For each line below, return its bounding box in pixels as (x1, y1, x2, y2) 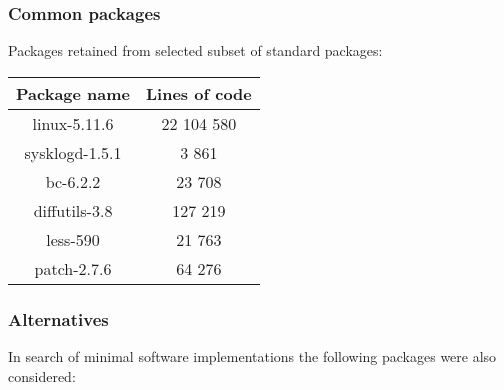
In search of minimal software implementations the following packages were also (8, 346, 497, 367)
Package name (16, 81, 131, 105)
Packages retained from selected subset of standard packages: (8, 40, 383, 61)
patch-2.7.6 (34, 256, 112, 280)
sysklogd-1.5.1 (24, 140, 122, 164)
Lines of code (146, 81, 252, 105)
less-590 (46, 227, 100, 251)
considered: (8, 365, 76, 386)
